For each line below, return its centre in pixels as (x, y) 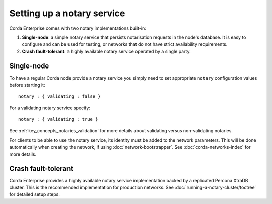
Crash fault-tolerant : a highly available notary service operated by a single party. (106, 51)
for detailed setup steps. (35, 194)
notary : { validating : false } (59, 96)
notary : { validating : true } (58, 119)
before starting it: (27, 85)
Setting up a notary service (67, 13)
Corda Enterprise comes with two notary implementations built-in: (78, 28)
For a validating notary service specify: (50, 108)
